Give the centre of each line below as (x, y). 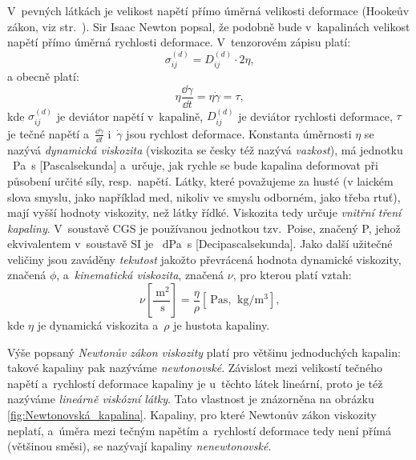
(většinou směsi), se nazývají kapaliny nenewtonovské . (139, 446)
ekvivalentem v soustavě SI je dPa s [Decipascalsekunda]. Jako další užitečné (200, 244)
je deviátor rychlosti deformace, (315, 116)
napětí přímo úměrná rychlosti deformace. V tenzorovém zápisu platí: (179, 42)
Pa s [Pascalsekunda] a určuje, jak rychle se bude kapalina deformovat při (195, 165)
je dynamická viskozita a (98, 325)
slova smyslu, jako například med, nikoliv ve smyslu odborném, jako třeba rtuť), (204, 196)
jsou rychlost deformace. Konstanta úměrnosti (239, 133)
